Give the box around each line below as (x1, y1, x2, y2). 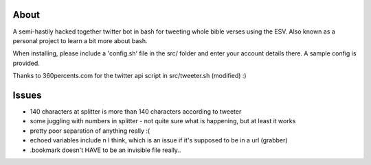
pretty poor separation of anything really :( (30, 127, 150, 135)
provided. (12, 59, 41, 67)
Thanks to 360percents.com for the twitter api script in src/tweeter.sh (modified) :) (12, 72, 247, 80)
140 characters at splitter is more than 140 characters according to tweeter (30, 107, 242, 116)
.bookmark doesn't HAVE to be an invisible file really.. (30, 146, 181, 154)
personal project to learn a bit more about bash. (12, 36, 148, 45)
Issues (12, 89, 42, 101)
